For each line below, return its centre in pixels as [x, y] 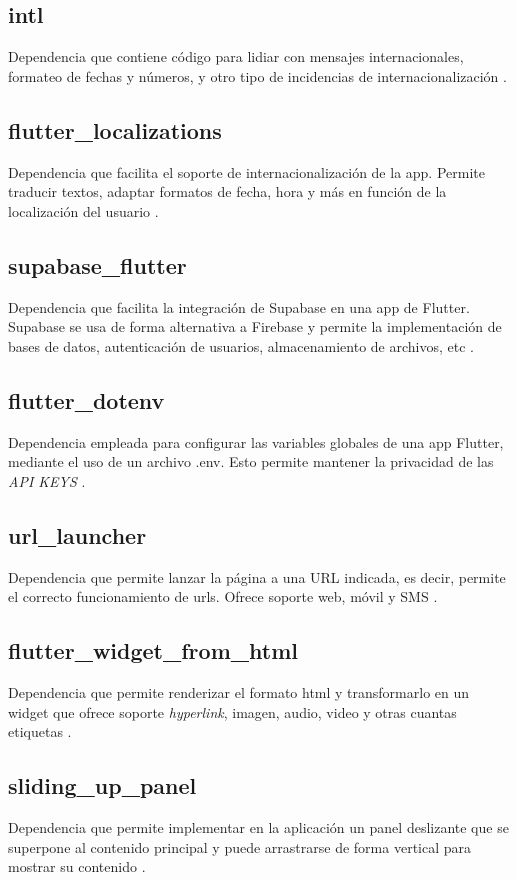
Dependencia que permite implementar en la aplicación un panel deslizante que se [258, 826]
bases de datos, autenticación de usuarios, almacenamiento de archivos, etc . [241, 345]
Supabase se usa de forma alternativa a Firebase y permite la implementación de [255, 326]
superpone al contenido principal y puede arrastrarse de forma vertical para [240, 846]
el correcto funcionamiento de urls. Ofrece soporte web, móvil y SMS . [223, 596]
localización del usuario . [83, 210]
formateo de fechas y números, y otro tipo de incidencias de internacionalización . [257, 75]
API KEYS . [47, 480]
